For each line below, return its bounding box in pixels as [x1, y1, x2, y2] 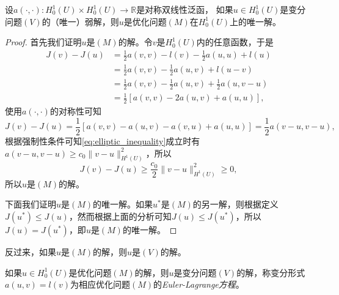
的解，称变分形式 [236, 266, 305, 278]
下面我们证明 [5, 198, 56, 211]
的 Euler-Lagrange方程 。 [153, 278, 244, 291]
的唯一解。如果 [93, 198, 153, 211]
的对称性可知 [49, 105, 101, 118]
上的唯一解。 [230, 15, 282, 28]
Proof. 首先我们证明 [5, 35, 82, 48]
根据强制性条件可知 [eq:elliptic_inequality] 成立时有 [5, 134, 200, 147]
